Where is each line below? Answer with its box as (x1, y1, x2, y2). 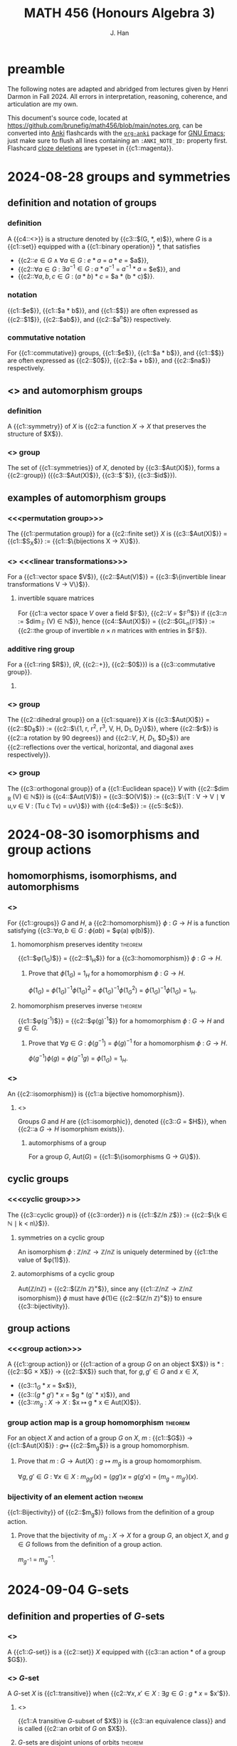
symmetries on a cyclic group (17, 1233, 105, 1242)
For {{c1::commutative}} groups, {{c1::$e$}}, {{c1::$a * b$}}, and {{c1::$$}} (7, 349, 224, 357)
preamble (7, 61, 65, 77)
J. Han (110, 28, 130, 37)
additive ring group (7, 644, 75, 654)
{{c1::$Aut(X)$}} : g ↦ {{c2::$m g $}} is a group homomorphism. (7, 1441, 189, 1451)
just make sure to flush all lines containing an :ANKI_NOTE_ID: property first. (7, 136, 228, 145)
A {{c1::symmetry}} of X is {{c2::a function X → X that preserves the (7, 422, 206, 431)
